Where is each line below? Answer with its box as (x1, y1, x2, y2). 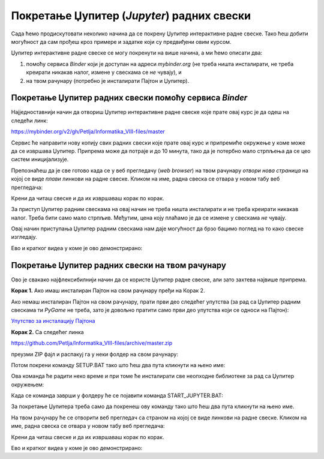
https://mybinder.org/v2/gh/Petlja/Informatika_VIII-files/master (11, 128, 165, 135)
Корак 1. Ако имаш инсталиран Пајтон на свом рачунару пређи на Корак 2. (11, 287, 205, 294)
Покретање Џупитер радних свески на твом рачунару (11, 260, 226, 270)
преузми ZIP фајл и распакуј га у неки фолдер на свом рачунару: (11, 350, 179, 358)
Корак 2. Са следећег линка (11, 328, 84, 335)
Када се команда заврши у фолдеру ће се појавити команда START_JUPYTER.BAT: (11, 392, 223, 399)
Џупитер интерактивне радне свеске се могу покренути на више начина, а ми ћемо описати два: (11, 49, 263, 56)
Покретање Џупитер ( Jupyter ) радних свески (11, 9, 251, 22)
